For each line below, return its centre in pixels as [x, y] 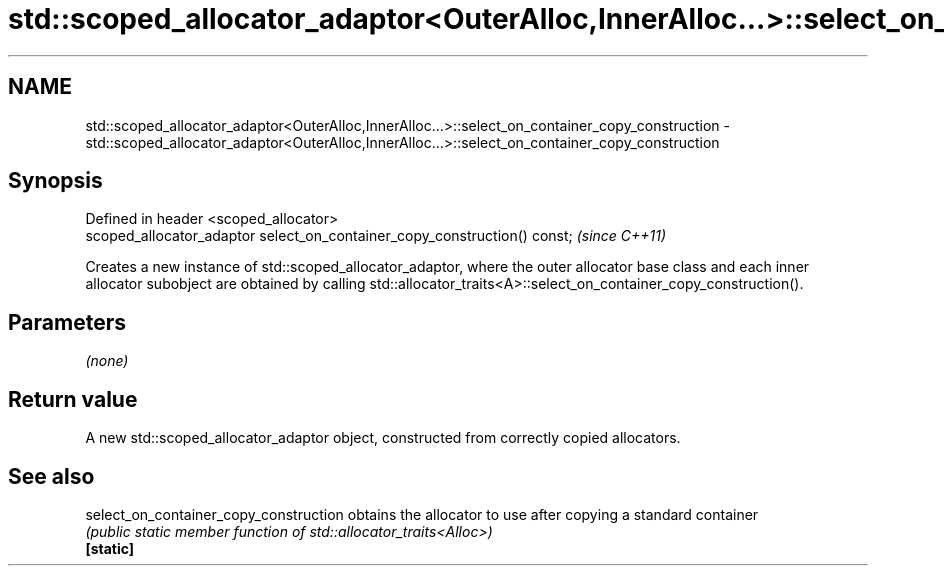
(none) [107, 361]
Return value [73, 399]
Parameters [67, 322]
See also [51, 476]
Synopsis [55, 181]
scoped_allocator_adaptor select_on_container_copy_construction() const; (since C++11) [376, 236]
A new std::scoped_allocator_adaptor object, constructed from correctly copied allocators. [383, 438]
